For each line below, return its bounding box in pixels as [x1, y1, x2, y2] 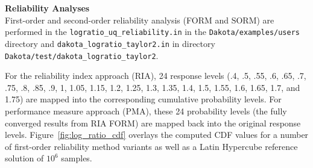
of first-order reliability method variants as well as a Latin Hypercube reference [5, 140, 298, 152]
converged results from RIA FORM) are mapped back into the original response [5, 116, 301, 129]
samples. [61, 152, 92, 164]
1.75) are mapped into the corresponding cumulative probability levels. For [5, 93, 282, 105]
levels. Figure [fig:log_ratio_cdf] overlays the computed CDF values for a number [5, 128, 309, 141]
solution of [5, 152, 44, 164]
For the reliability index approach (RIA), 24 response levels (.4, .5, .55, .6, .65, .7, [5, 69, 306, 82]
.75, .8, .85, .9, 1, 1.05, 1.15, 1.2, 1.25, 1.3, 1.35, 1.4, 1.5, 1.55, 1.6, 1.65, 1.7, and [5, 81, 300, 93]
